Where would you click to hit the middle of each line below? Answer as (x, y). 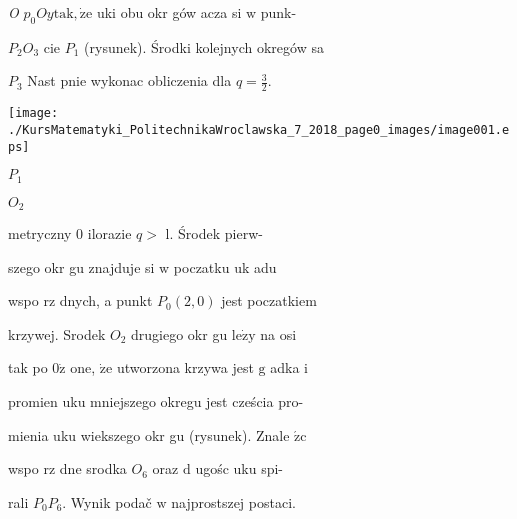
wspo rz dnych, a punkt (80, 300)
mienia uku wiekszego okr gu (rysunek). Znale (149, 434)
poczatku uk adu (225, 266)
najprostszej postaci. (233, 501)
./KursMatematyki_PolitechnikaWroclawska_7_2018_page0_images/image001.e (259, 129)
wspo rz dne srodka (67, 468)
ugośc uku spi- (239, 468)
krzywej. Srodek (57, 333)
